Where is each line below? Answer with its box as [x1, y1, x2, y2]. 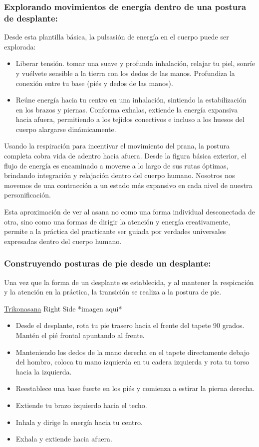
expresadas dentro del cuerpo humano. [4, 235, 122, 246]
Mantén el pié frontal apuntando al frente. [15, 330, 145, 340]
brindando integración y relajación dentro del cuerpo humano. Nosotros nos [4, 170, 235, 180]
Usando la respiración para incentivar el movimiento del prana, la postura [4, 140, 230, 151]
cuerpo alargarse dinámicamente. [15, 123, 116, 134]
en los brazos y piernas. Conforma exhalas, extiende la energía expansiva [15, 104, 238, 114]
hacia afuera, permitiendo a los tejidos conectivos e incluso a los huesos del [15, 114, 245, 124]
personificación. [4, 189, 51, 200]
